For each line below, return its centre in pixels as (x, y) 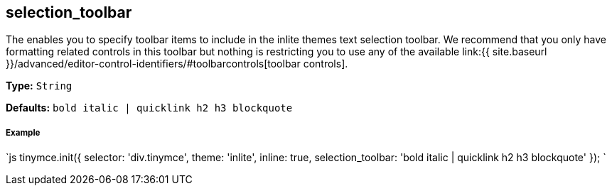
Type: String (39, 86)
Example (23, 132)
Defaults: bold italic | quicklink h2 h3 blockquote (149, 108)
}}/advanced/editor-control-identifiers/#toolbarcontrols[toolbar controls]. (177, 64)
